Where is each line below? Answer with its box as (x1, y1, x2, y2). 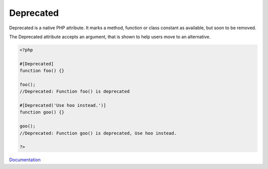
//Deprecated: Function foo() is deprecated (19, 89, 130, 94)
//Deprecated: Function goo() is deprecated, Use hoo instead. (19, 130, 177, 136)
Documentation (9, 157, 41, 163)
